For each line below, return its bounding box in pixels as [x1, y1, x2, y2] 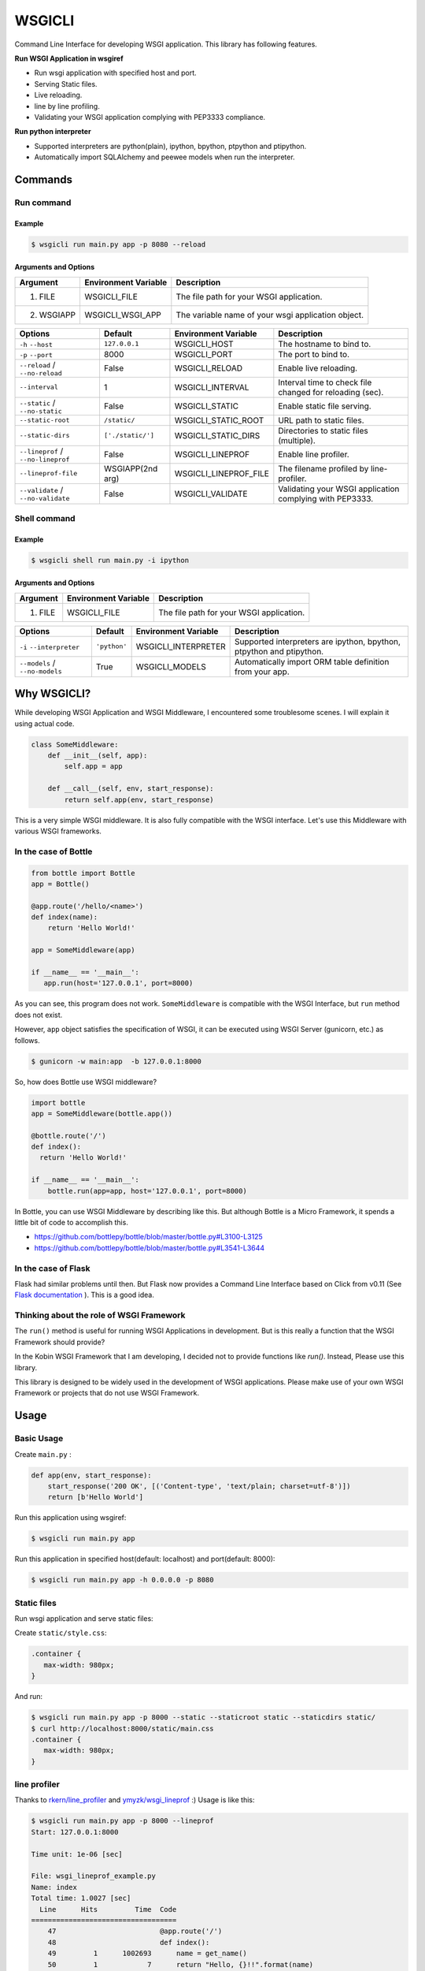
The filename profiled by [278, 463, 369, 474]
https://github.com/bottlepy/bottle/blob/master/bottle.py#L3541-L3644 [34, 1243, 265, 1253]
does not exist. [14, 1010, 63, 1019]
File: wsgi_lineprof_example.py [31, 1872, 157, 1880]
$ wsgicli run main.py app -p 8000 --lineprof [31, 1816, 214, 1825]
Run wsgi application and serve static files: [14, 1614, 153, 1623]
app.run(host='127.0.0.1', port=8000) [43, 978, 194, 988]
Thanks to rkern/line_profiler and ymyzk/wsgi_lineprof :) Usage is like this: [14, 1795, 255, 1805]
